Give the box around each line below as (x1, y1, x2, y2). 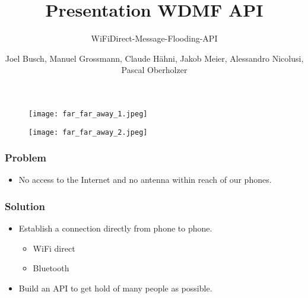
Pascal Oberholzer (121, 64, 188, 76)
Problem (5, 150, 46, 165)
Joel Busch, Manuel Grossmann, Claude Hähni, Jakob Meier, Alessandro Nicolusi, (5, 52, 304, 64)
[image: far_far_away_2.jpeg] (28, 128, 148, 137)
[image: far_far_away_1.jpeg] (28, 109, 148, 118)
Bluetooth (33, 262, 69, 274)
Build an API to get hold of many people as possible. (18, 282, 212, 294)
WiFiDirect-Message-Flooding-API (91, 32, 218, 45)
